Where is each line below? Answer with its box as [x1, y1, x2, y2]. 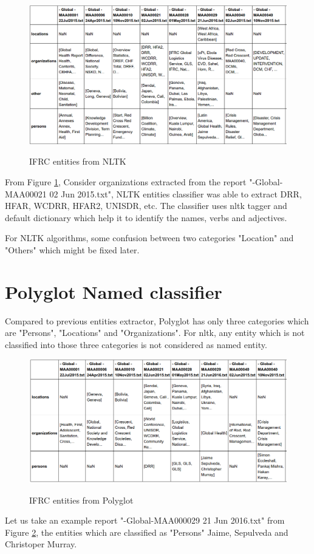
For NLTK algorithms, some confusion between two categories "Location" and [5, 231, 294, 244]
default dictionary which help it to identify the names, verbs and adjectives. [5, 211, 287, 224]
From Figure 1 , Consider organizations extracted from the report [5, 175, 247, 188]
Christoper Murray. [5, 538, 77, 550]
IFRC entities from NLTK [29, 155, 126, 168]
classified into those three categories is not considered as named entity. [5, 338, 267, 351]
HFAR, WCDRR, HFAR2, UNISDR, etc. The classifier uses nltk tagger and [5, 199, 287, 212]
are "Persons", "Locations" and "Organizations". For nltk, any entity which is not [5, 326, 305, 339]
